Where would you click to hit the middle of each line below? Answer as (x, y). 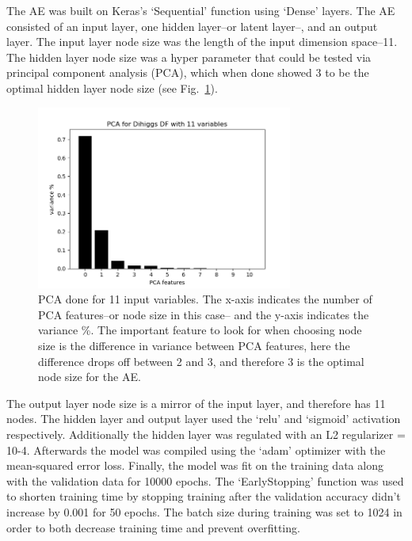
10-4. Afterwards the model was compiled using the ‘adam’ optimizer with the (196, 450)
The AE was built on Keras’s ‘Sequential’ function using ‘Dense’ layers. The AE (201, 10)
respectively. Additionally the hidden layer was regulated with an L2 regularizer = (206, 434)
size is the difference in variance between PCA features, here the (194, 345)
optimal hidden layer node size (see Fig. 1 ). (112, 88)
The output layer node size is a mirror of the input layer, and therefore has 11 (196, 403)
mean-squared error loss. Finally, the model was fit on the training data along (195, 465)
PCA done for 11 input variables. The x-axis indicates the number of (205, 299)
